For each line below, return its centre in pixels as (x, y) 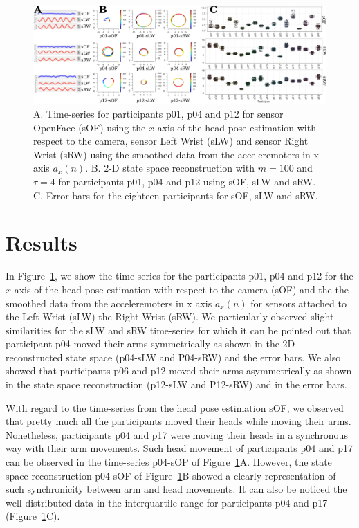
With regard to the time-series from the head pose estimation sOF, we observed (175, 407)
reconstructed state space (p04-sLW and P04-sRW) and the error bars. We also (173, 357)
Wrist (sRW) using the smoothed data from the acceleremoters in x (176, 154)
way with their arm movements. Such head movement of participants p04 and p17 (179, 448)
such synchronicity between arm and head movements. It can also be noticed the (176, 489)
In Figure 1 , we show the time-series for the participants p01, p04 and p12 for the (179, 276)
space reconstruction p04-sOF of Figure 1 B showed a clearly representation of (171, 475)
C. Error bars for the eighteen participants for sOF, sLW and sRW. (176, 195)
